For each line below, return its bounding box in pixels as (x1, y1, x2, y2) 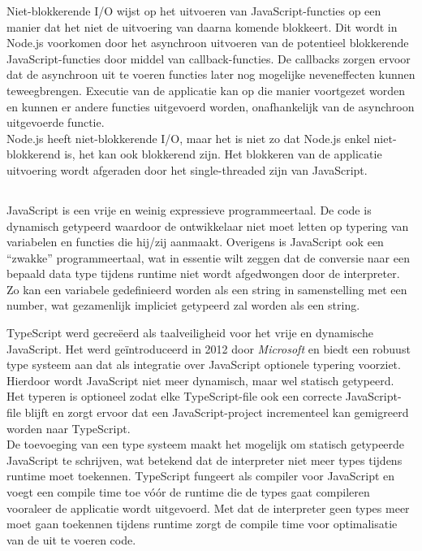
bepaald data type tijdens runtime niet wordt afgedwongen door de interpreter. (6, 265, 400, 282)
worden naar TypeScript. (6, 419, 131, 436)
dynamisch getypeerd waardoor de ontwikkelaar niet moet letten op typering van (6, 217, 409, 234)
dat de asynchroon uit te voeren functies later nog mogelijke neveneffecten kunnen (6, 66, 416, 83)
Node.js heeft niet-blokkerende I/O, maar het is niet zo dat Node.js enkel (6, 129, 370, 146)
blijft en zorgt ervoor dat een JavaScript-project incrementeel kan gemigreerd (24, 404, 409, 421)
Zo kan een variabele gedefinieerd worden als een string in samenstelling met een (6, 280, 407, 297)
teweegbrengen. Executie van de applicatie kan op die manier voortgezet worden (6, 81, 406, 98)
